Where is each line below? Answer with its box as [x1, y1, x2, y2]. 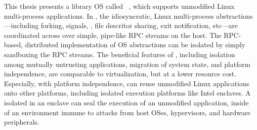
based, [4, 39, 23, 50]
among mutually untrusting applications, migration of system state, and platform [4, 59, 251, 69]
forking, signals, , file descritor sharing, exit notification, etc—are [41, 20, 238, 31]
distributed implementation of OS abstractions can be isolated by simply [25, 39, 246, 50]
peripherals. [4, 117, 40, 127]
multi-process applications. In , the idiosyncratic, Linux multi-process [4, 10, 214, 21]
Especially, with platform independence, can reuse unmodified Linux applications [4, 78, 250, 88]
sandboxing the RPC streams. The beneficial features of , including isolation [4, 49, 235, 59]
